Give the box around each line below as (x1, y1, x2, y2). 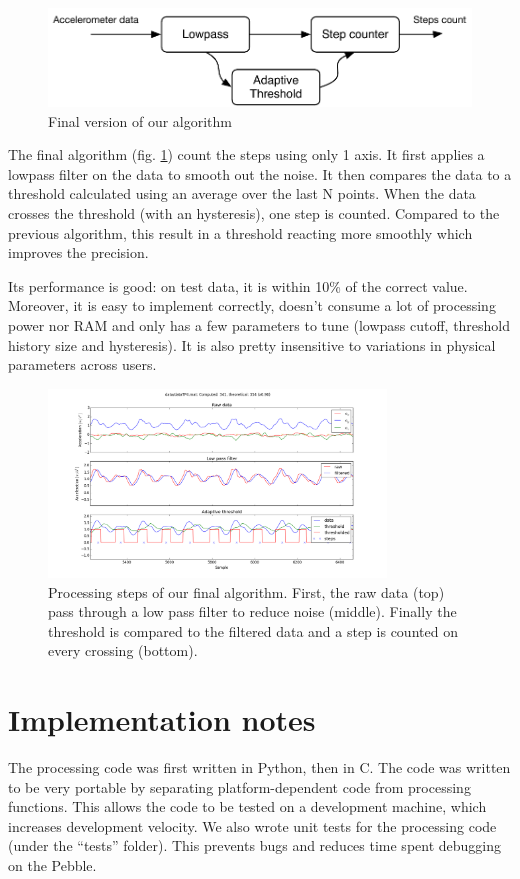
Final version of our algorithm (48, 110, 232, 131)
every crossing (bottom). (48, 640, 198, 661)
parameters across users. (8, 354, 157, 375)
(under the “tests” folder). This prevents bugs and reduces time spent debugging (8, 835, 502, 856)
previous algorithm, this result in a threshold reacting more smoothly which (8, 222, 473, 243)
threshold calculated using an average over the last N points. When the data (8, 183, 476, 204)
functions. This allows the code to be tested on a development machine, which (8, 796, 487, 817)
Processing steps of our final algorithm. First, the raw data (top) (48, 581, 445, 602)
